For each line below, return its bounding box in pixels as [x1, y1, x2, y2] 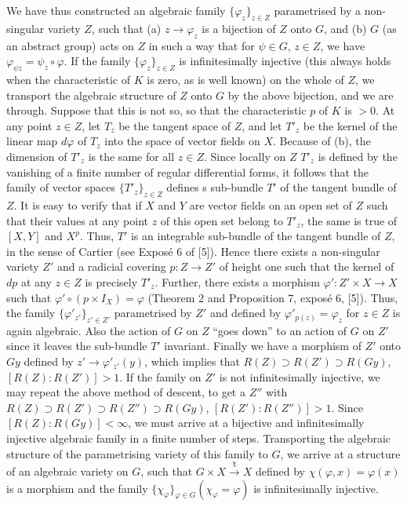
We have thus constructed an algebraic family [6, 2, 226, 18]
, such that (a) [91, 20, 162, 36]
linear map [6, 133, 58, 149]
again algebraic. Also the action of [6, 322, 171, 338]
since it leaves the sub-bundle [6, 337, 147, 354]
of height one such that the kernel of [219, 258, 394, 275]
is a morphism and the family [6, 480, 148, 496]
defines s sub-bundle [166, 179, 263, 195]
